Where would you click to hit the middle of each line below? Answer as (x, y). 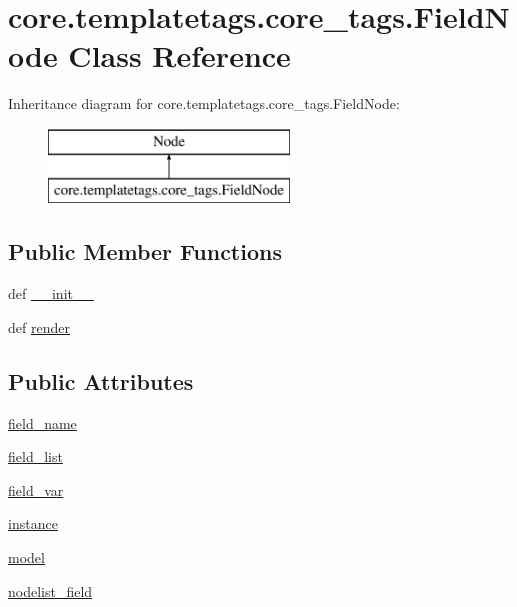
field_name (42, 422)
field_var (36, 489)
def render (39, 326)
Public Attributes (101, 380)
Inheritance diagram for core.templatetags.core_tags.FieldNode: (204, 103)
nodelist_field (50, 590)
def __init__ (51, 293)
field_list (35, 456)
